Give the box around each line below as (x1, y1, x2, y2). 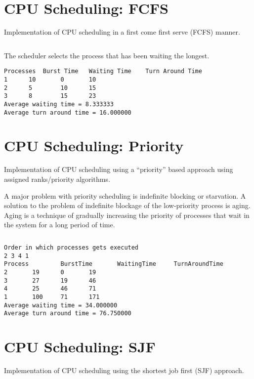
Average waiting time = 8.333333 (4, 100, 114, 108)
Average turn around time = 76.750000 (4, 310, 131, 317)
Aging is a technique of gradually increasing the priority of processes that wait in (4, 210, 250, 220)
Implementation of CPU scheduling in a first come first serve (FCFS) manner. (4, 27, 240, 37)
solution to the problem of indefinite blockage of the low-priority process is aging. (4, 200, 251, 211)
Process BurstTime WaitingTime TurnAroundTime (4, 260, 223, 268)
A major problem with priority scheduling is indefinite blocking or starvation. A (4, 190, 246, 201)
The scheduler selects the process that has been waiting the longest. (4, 50, 210, 60)
